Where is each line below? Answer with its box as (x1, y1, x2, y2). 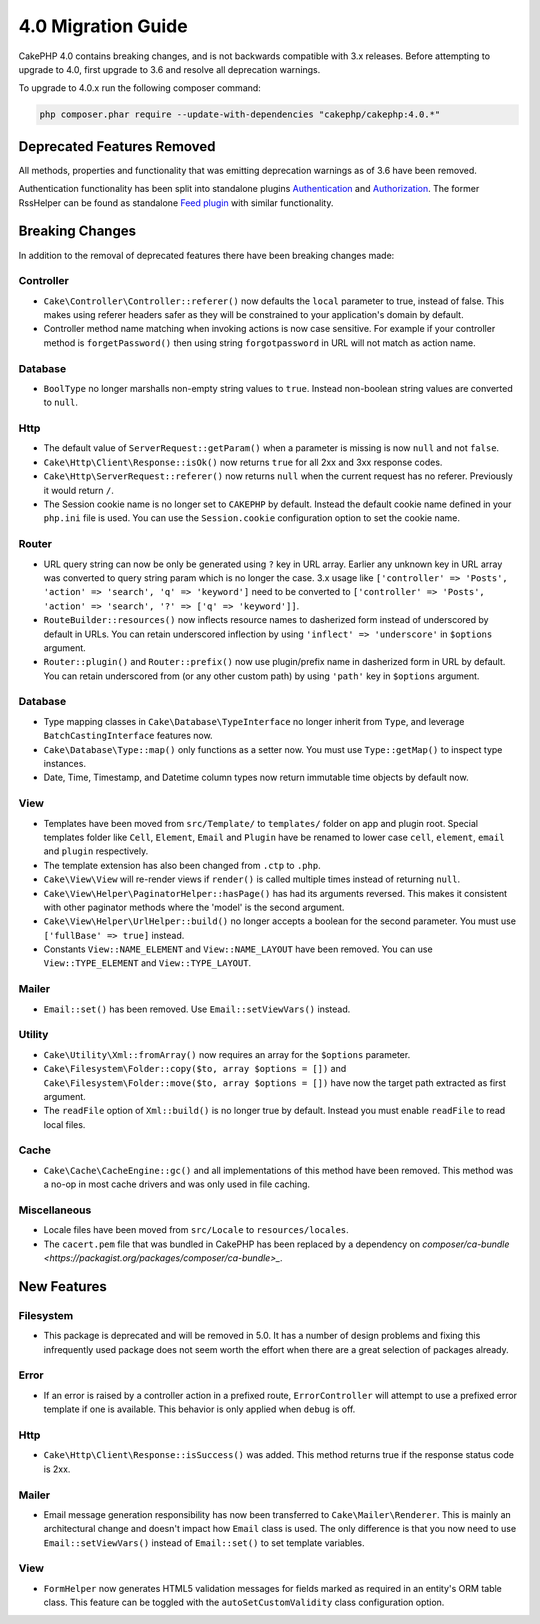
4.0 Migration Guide (18, 15, 189, 37)
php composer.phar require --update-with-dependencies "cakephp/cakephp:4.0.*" (39, 109, 441, 120)
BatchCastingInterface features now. (43, 730, 214, 742)
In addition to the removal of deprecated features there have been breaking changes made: (18, 249, 395, 261)
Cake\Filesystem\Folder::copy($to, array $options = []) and (43, 1063, 347, 1075)
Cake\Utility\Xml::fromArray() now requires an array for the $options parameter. (43, 1048, 411, 1060)
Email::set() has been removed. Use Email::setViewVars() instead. (43, 1003, 351, 1015)
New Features (18, 1278, 107, 1295)
